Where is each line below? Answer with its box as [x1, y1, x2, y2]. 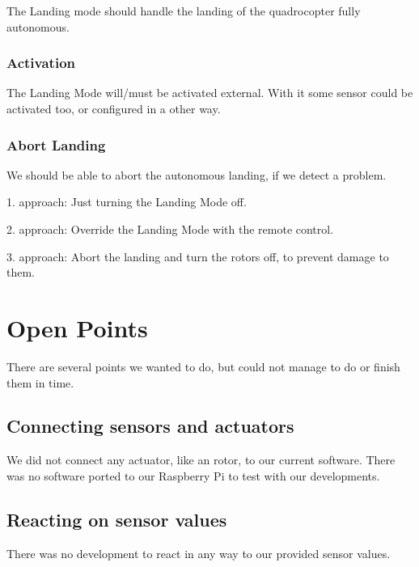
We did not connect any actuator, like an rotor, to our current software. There [6, 451, 396, 468]
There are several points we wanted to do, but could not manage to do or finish [6, 358, 400, 374]
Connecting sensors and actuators [6, 413, 294, 438]
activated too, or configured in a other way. [6, 100, 221, 116]
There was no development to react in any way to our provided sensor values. [6, 544, 391, 561]
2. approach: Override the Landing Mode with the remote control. [6, 221, 334, 237]
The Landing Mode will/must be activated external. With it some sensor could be [6, 84, 413, 101]
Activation [6, 53, 76, 73]
